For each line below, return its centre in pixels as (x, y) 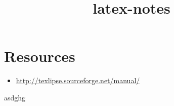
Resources (40, 56)
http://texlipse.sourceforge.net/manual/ (78, 80)
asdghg (15, 97)
